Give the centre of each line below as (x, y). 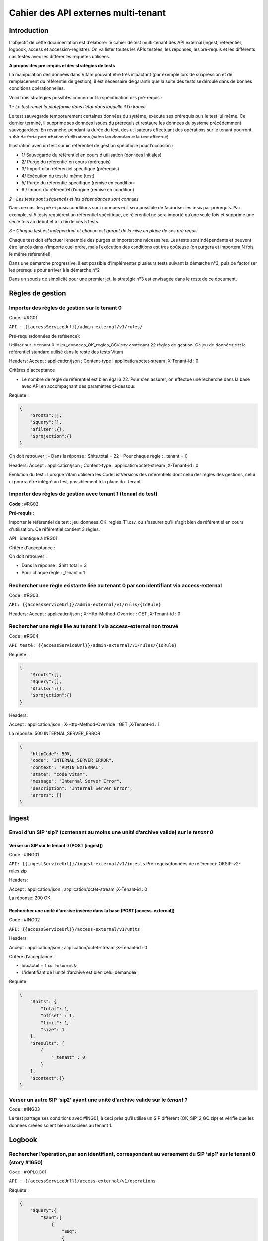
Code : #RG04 (24, 636)
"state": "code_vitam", (59, 774)
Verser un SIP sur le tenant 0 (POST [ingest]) (56, 845)
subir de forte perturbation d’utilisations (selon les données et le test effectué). (90, 137)
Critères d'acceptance (32, 370)
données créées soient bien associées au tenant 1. (61, 1125)
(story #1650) (26, 1162)
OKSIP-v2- (230, 864)
